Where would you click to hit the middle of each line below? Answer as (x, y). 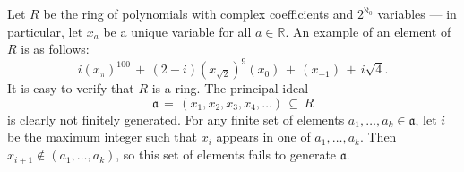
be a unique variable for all (177, 31)
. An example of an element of (368, 31)
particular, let (45, 31)
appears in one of (263, 137)
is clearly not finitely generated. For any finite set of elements (176, 119)
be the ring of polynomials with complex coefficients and (198, 13)
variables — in (417, 13)
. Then (378, 137)
